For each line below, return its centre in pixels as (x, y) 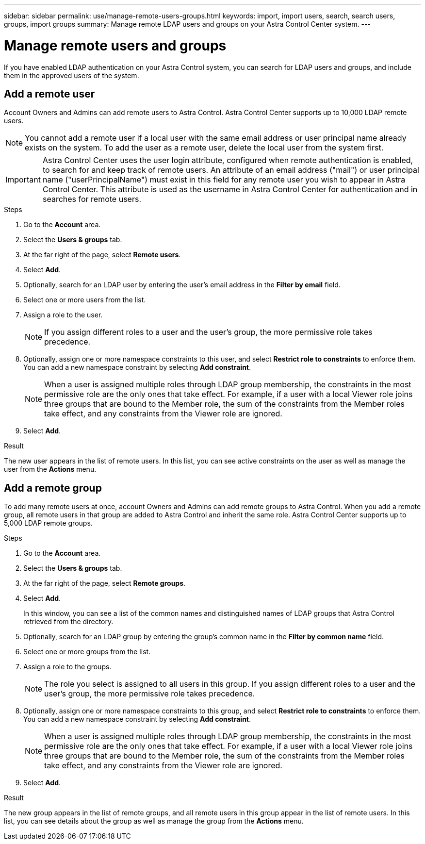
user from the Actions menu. (50, 469)
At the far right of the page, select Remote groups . (105, 583)
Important (23, 180)
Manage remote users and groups (115, 45)
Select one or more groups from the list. (87, 652)
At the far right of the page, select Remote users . (102, 255)
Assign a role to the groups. (67, 667)
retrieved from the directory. (68, 622)
